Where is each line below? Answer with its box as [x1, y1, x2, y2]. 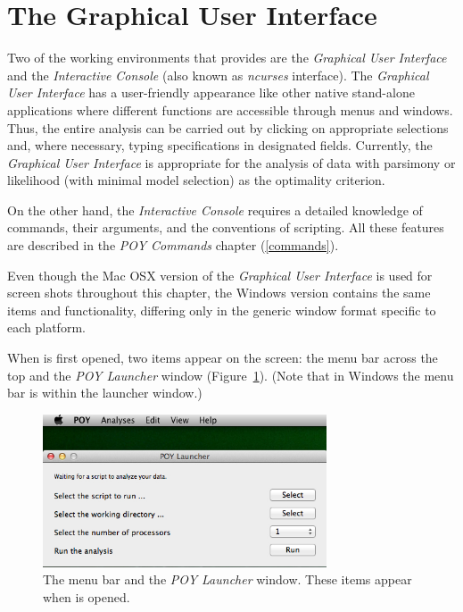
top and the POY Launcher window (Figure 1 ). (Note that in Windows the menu [7, 365, 454, 384]
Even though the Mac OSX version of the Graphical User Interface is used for [7, 265, 433, 284]
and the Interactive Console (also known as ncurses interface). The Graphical [7, 65, 429, 84]
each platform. [7, 318, 86, 337]
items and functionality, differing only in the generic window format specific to [7, 300, 436, 319]
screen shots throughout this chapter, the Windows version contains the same [7, 283, 431, 302]
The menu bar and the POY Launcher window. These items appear [43, 570, 412, 589]
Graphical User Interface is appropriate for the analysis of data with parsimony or [7, 153, 456, 172]
